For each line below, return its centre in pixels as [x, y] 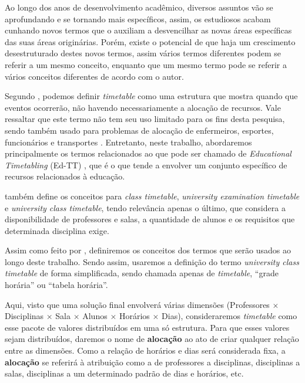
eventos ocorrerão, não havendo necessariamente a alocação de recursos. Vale [143, 107]
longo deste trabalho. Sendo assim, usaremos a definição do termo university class [152, 261]
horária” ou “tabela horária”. [56, 285]
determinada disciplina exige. [57, 230]
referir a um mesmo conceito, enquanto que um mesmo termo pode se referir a [146, 64]
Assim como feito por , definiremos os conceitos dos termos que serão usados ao [148, 250]
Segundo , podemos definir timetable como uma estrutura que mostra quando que [151, 96]
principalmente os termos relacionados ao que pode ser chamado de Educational [148, 153]
